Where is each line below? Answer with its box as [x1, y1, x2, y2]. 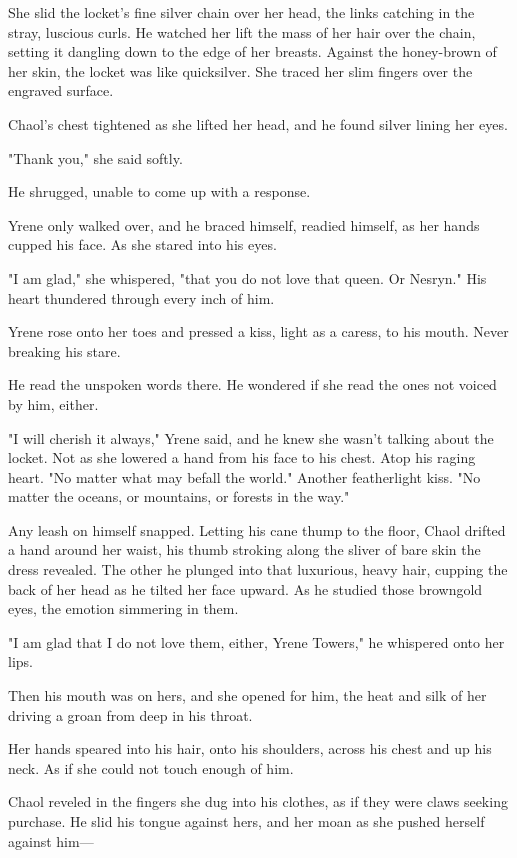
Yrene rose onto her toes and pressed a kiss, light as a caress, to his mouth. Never [8, 321, 509, 342]
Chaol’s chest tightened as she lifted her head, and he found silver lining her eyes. [8, 113, 508, 134]
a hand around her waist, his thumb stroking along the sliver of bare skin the [8, 539, 481, 560]
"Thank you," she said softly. [8, 147, 183, 168]
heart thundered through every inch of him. [8, 287, 275, 308]
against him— [8, 830, 94, 851]
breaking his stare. [8, 340, 121, 361]
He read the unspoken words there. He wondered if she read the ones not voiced [8, 374, 497, 395]
